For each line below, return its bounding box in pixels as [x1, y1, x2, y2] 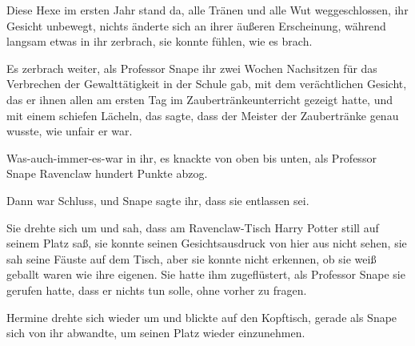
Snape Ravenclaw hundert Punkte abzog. [6, 165, 208, 182]
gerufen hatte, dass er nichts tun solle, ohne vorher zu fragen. [6, 281, 307, 298]
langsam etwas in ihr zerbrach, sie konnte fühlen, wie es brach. [6, 33, 313, 50]
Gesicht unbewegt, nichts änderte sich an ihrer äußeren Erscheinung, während [6, 17, 386, 34]
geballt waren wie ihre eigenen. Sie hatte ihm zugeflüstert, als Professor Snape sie [6, 266, 405, 283]
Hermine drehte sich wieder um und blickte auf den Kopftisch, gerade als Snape [6, 308, 397, 325]
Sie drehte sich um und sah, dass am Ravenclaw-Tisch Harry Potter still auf [6, 219, 379, 235]
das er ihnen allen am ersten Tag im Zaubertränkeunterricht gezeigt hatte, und [6, 91, 393, 107]
